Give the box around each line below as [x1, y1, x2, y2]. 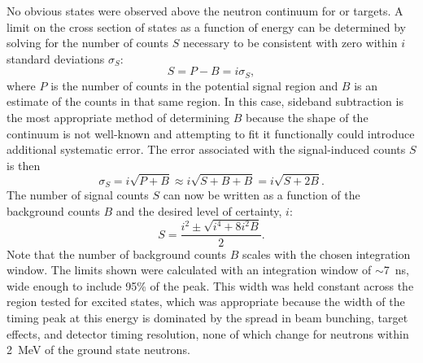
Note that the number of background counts [7, 245, 227, 262]
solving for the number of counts [7, 34, 168, 51]
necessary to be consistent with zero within [182, 34, 398, 51]
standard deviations [7, 50, 105, 67]
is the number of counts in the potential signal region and [50, 77, 338, 94]
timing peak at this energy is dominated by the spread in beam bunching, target [7, 308, 408, 326]
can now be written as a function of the [163, 186, 360, 203]
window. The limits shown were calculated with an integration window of [7, 261, 372, 278]
